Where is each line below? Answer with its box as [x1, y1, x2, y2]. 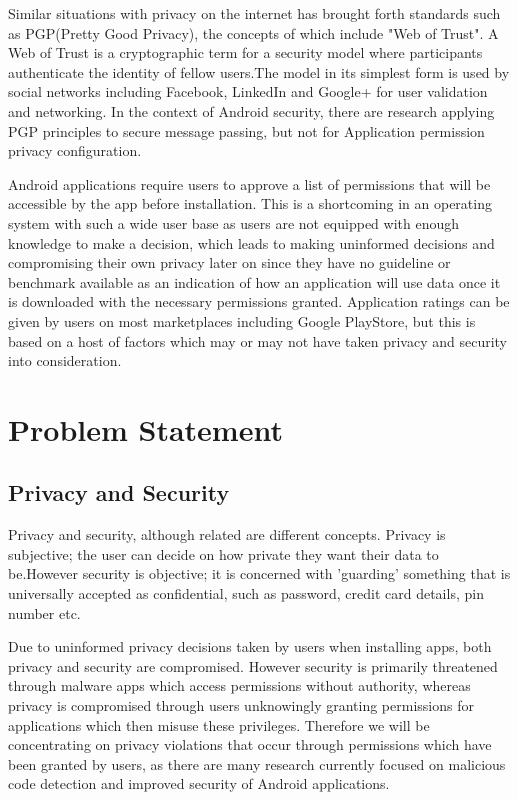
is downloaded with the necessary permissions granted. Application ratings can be [8, 291, 510, 312]
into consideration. [8, 350, 122, 371]
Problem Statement [8, 408, 283, 449]
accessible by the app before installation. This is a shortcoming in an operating [8, 193, 492, 214]
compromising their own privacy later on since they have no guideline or [8, 252, 451, 273]
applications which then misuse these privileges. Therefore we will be [8, 714, 430, 735]
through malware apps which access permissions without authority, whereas [8, 675, 471, 696]
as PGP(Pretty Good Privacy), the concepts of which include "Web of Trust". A [8, 22, 499, 43]
